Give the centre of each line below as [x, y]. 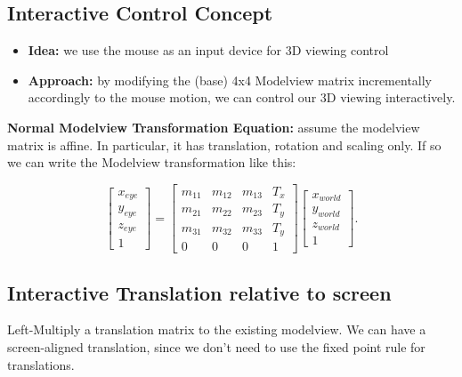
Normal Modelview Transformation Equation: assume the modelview [214, 127]
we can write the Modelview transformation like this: [152, 162]
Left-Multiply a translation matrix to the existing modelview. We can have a [217, 329]
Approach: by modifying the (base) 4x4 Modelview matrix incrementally [230, 80]
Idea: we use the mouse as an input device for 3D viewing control [208, 50]
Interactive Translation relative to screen [199, 292]
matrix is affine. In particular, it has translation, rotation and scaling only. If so [224, 144]
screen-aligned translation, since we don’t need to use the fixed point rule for [216, 347]
